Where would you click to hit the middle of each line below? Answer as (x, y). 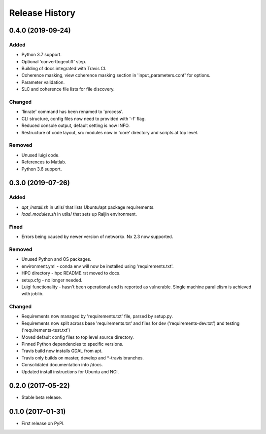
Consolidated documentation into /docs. (62, 365)
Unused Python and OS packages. (56, 259)
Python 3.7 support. (41, 55)
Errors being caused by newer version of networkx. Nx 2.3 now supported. (97, 237)
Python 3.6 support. (42, 169)
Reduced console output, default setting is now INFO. (76, 125)
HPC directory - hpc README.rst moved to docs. (71, 273)
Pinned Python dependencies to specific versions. (72, 344)
